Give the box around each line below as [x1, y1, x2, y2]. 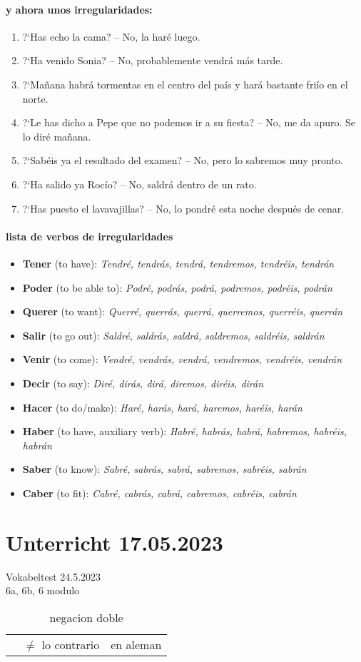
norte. [22, 91, 49, 106]
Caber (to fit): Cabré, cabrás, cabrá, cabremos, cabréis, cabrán [22, 485, 297, 500]
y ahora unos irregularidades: [6, 1, 153, 16]
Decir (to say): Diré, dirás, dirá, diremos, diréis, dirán [22, 375, 264, 390]
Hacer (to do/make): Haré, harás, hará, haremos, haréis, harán [22, 399, 302, 414]
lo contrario [41, 636, 100, 653]
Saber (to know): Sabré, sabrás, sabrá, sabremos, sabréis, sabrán [22, 462, 307, 477]
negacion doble [49, 608, 123, 626]
